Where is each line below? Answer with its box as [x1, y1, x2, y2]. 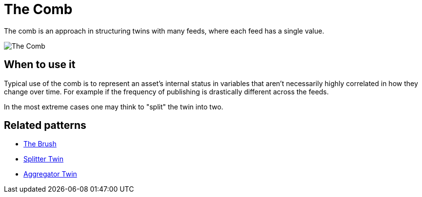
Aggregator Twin [23, 170, 77, 179]
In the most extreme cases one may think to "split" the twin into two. [4, 102, 223, 111]
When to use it [4, 58, 76, 71]
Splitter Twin [23, 155, 64, 163]
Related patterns [4, 119, 86, 132]
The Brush [23, 140, 57, 148]
